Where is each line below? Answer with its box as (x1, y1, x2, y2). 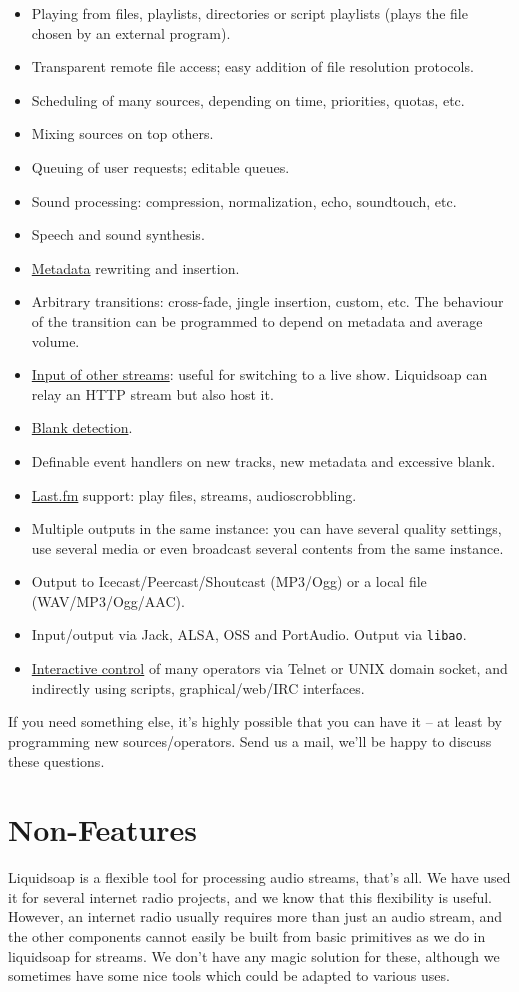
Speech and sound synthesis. (31, 224, 205, 245)
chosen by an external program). (31, 22, 231, 43)
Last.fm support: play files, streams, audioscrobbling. (31, 484, 357, 505)
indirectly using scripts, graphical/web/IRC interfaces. (31, 677, 365, 698)
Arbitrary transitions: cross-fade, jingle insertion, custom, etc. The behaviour (31, 291, 504, 312)
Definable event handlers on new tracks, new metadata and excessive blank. (31, 450, 496, 471)
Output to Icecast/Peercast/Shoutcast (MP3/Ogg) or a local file (31, 571, 427, 592)
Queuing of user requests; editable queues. (31, 156, 290, 177)
